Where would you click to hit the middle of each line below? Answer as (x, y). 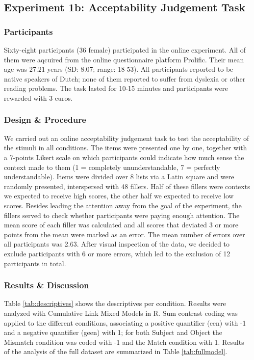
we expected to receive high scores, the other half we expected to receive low (119, 196)
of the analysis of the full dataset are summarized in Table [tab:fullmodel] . (116, 351)
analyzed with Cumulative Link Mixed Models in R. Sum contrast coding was (121, 313)
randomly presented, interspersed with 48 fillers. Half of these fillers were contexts (127, 186)
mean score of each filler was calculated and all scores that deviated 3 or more (121, 225)
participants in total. (35, 263)
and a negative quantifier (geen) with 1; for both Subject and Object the (113, 332)
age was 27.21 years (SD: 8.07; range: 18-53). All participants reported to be (119, 69)
